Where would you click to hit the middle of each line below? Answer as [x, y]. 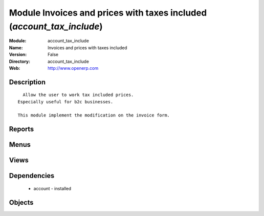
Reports [22, 129]
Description [27, 82]
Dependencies [32, 176]
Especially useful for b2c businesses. [66, 102]
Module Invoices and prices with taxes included [108, 13]
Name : [16, 48]
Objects [21, 202]
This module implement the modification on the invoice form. [94, 115]
